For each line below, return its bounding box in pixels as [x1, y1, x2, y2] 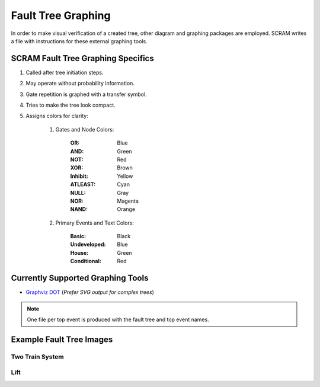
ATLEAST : [70, 181, 96, 188]
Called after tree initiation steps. [25, 69, 104, 76]
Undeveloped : [70, 241, 106, 248]
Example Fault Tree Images [11, 334, 113, 344]
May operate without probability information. [25, 80, 135, 87]
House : [70, 249, 89, 256]
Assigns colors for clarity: [25, 113, 88, 120]
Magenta [117, 197, 139, 204]
